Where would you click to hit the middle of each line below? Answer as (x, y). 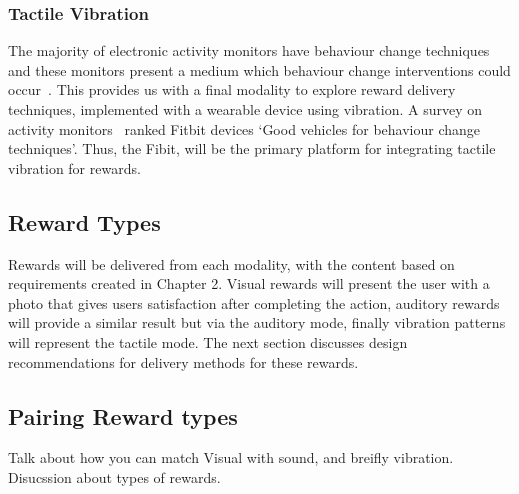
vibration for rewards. (74, 167)
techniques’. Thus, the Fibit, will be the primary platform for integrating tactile (252, 148)
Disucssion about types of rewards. (114, 476)
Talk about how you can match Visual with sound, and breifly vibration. (231, 457)
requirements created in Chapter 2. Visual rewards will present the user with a (249, 283)
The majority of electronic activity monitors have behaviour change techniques (249, 50)
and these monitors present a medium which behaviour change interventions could (259, 69)
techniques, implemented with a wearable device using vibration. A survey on (245, 109)
